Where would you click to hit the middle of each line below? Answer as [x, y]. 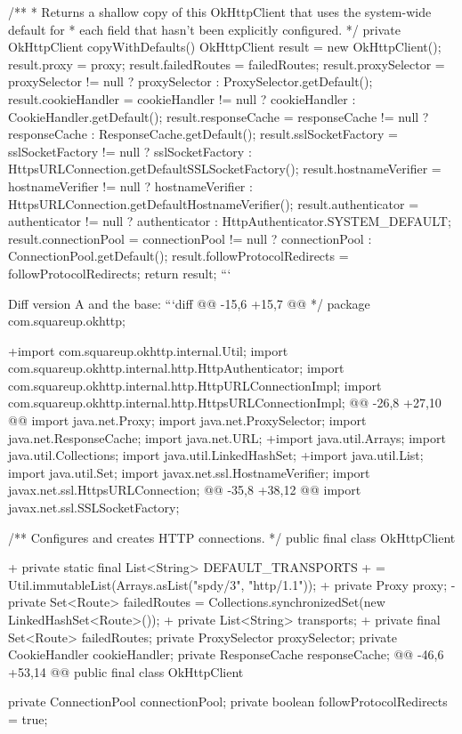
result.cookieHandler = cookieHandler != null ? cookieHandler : [182, 98]
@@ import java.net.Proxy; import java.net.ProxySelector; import [187, 420]
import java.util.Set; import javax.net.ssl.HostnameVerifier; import [189, 472]
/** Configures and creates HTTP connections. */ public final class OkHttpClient [232, 537]
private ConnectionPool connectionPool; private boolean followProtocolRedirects [228, 702]
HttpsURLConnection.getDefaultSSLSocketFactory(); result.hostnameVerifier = [225, 169]
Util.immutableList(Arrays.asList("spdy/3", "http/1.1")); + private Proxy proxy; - [232, 584]
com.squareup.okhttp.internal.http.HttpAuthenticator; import [176, 368]
